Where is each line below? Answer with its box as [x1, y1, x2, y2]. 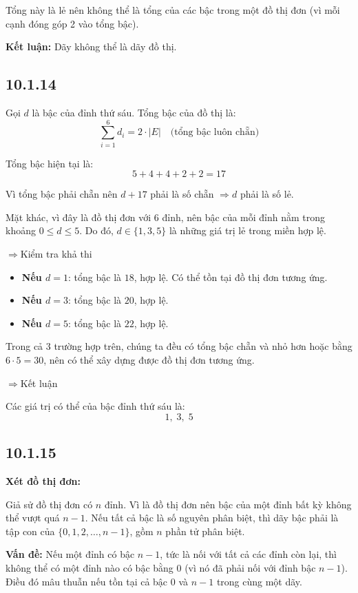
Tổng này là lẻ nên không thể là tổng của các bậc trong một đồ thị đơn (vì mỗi [6, 3, 340, 17]
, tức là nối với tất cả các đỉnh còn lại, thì [160, 547, 337, 561]
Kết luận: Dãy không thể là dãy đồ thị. [6, 39, 177, 54]
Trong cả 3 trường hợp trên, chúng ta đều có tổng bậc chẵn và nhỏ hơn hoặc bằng [6, 339, 352, 353]
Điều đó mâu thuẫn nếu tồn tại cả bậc [6, 574, 168, 588]
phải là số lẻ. [240, 187, 294, 201]
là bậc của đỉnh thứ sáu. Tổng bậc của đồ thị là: [32, 105, 236, 119]
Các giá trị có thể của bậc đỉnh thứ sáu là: [6, 399, 185, 413]
